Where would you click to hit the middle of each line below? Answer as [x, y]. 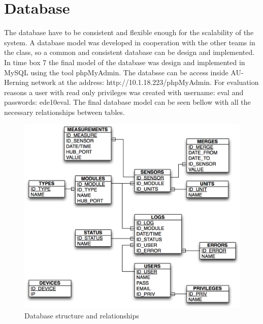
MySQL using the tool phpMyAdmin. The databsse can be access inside [116, 72]
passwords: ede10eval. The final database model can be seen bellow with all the [127, 102]
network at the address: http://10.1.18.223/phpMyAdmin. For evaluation [145, 82]
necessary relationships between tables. [64, 112]
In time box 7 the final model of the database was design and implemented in [125, 62]
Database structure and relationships [82, 315]
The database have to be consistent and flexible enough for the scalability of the [129, 32]
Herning [17, 82]
